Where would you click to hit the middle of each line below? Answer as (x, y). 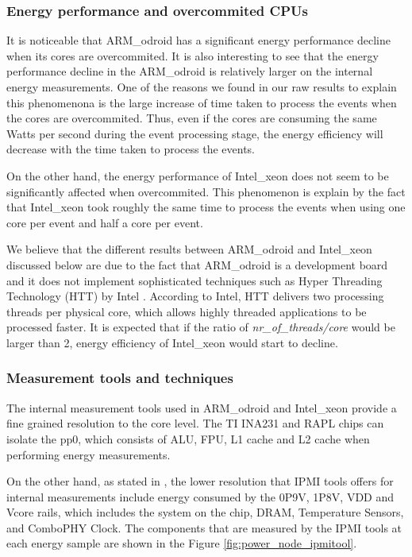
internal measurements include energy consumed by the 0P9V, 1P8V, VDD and (200, 496)
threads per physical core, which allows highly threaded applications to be (187, 311)
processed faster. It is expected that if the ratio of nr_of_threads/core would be (201, 327)
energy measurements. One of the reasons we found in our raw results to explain (202, 87)
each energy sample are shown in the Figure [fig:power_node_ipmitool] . (182, 543)
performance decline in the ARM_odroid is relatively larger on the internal (190, 71)
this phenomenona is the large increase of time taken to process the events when (202, 102)
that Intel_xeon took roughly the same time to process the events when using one (206, 207)
